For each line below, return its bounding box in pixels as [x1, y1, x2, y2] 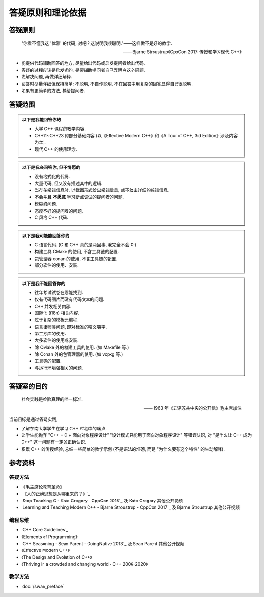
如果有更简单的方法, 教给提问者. [21, 87, 86, 93]
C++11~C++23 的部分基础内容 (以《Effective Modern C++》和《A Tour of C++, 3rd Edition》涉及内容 [34, 133, 238, 139]
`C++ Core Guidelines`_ [21, 527, 68, 533]
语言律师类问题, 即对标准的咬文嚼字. [34, 324, 107, 330]
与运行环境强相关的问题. [34, 365, 83, 371]
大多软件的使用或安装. [34, 337, 79, 343]
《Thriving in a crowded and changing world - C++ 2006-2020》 [21, 561, 148, 567]
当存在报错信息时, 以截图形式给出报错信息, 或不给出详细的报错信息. [34, 187, 169, 193]
